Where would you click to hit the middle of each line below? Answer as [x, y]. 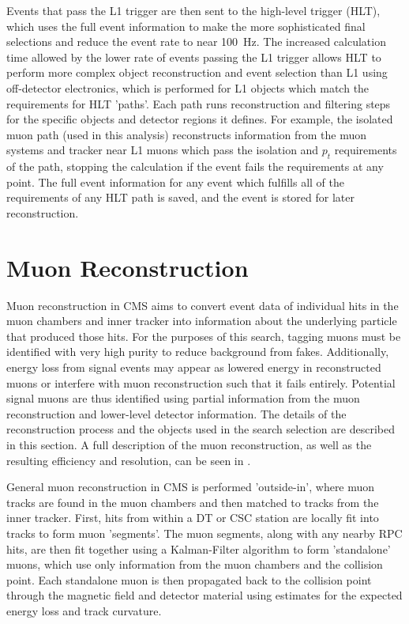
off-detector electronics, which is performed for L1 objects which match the [188, 87]
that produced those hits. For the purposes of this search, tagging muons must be [204, 336]
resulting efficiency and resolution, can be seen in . [129, 460]
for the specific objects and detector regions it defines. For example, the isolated [200, 119]
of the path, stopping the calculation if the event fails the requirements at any [195, 166]
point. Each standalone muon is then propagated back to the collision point [189, 579]
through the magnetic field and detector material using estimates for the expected [204, 595]
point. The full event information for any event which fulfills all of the [175, 182]
